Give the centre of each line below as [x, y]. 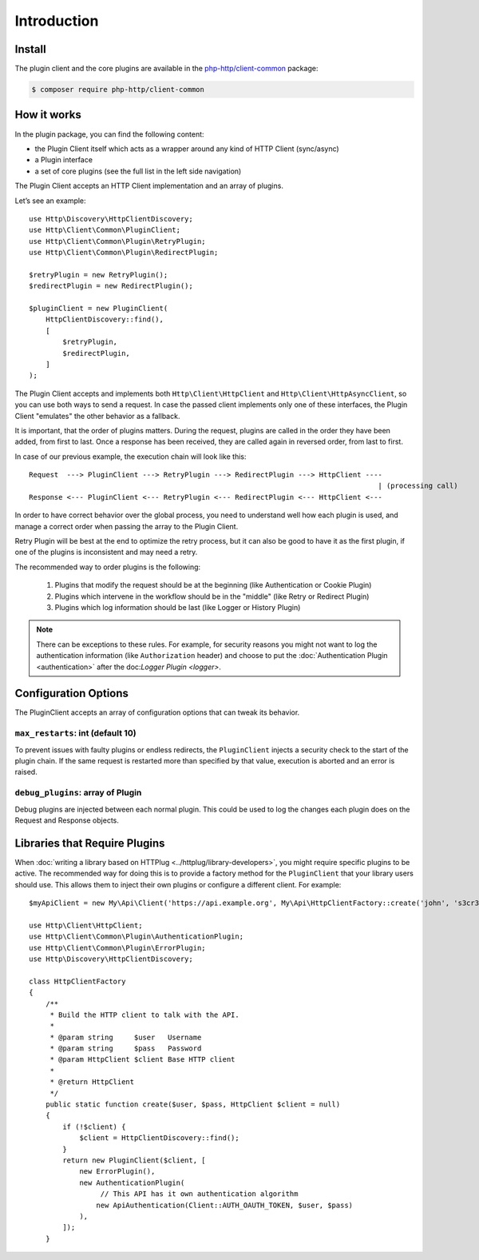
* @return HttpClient [92, 1082]
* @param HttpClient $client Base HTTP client [143, 1060]
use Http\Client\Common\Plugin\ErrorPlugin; [118, 948]
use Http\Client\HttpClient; [86, 925]
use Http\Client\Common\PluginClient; [105, 230]
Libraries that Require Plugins [90, 843]
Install [31, 49]
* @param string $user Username [126, 1037]
